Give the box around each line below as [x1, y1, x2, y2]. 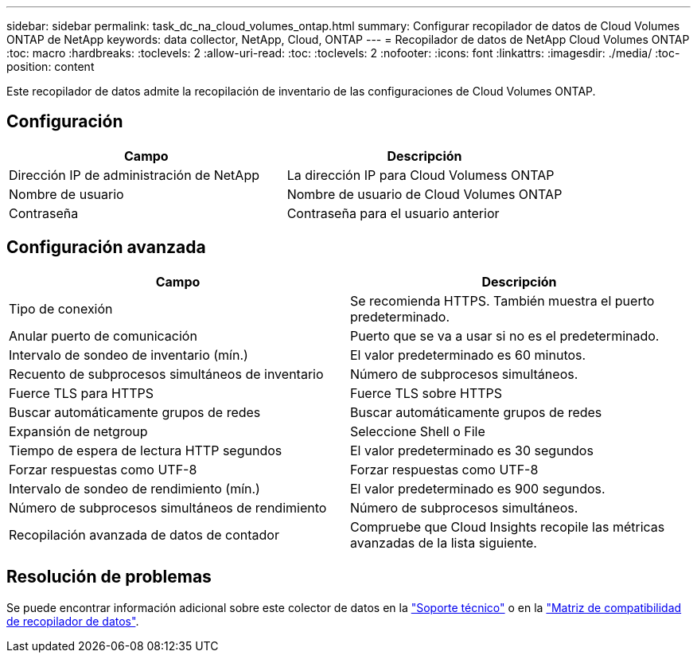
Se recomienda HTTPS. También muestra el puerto [350, 292, 655, 309]
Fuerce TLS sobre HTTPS [350, 384, 503, 401]
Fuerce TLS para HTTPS [9, 384, 154, 401]
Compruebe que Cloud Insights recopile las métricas [350, 518, 665, 535]
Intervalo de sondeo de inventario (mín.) [9, 346, 248, 363]
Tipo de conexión [9, 300, 113, 317]
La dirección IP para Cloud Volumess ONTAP [286, 166, 555, 183]
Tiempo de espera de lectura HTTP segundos [9, 442, 282, 458]
